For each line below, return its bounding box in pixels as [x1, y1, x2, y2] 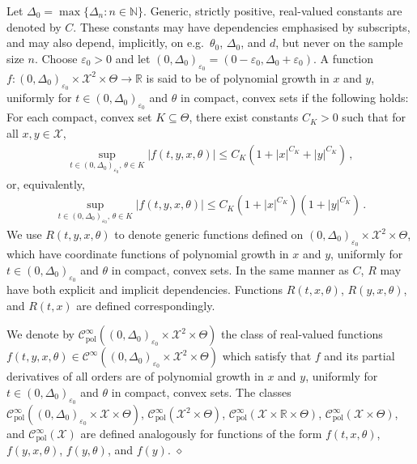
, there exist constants [189, 109, 299, 126]
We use [6, 226, 42, 243]
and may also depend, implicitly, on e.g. [6, 34, 204, 51]
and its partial [324, 347, 395, 364]
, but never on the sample [275, 34, 403, 51]
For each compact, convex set [6, 109, 152, 126]
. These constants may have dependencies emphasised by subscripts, [73, 18, 411, 35]
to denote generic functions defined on [114, 226, 304, 243]
